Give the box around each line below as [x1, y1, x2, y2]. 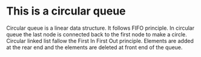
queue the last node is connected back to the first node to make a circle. [6, 30, 187, 38]
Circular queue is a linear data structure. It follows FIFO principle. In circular [6, 24, 195, 32]
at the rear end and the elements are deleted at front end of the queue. [6, 44, 183, 51]
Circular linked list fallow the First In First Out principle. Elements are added [6, 37, 194, 44]
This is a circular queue [6, 4, 126, 18]
